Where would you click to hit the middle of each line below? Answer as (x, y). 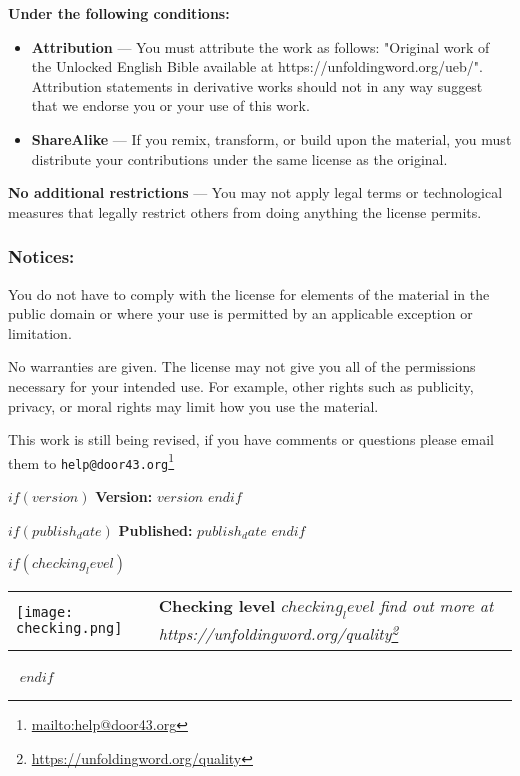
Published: (155, 529)
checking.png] (69, 627)
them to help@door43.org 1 (91, 461)
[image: (45, 611)
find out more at (436, 606)
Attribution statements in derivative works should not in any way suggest (257, 85)
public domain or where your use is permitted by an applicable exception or (240, 313)
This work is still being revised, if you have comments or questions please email (251, 439)
